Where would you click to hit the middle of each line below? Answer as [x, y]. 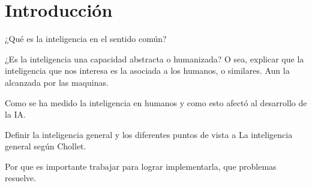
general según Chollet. [46, 146]
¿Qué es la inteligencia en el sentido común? [86, 39]
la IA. [15, 114]
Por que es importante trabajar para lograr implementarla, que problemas [141, 166]
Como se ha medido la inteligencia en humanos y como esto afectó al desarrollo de [156, 102]
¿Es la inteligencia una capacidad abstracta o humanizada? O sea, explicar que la [154, 58]
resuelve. [21, 178]
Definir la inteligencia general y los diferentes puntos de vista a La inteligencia [149, 134]
